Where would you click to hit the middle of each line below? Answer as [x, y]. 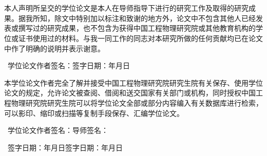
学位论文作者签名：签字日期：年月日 [69, 65]
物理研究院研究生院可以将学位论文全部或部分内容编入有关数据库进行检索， [137, 102]
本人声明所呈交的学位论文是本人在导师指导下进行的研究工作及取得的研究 [126, 8]
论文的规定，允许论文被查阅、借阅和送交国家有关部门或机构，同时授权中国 [130, 93]
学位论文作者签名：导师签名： [58, 130]
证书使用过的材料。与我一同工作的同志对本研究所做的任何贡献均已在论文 [140, 38]
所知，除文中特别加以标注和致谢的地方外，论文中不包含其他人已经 [144, 18]
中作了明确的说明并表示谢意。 [54, 48]
